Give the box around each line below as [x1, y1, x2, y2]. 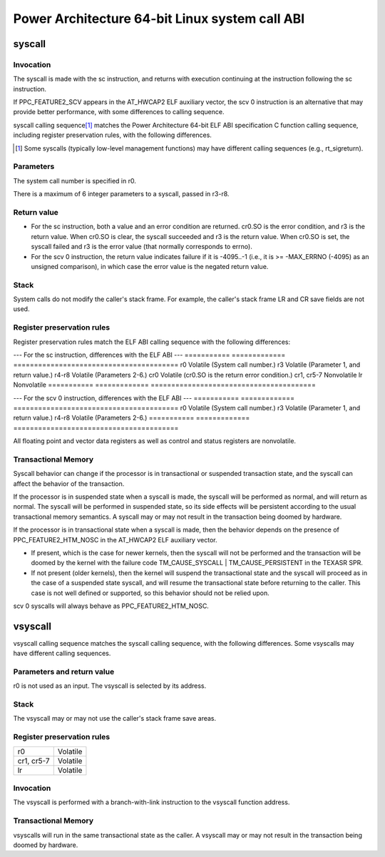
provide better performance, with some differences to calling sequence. [13, 108, 225, 116]
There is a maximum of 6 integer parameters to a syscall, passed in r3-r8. [13, 190, 230, 198]
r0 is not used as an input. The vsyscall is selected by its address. [13, 681, 207, 690]
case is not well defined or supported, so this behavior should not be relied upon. [31, 589, 270, 597]
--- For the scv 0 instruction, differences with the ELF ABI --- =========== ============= [13, 393, 295, 402]
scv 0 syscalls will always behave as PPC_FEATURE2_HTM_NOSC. [13, 602, 210, 610]
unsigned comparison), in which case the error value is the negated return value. [31, 262, 269, 270]
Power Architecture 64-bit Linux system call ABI [13, 11, 305, 26]
